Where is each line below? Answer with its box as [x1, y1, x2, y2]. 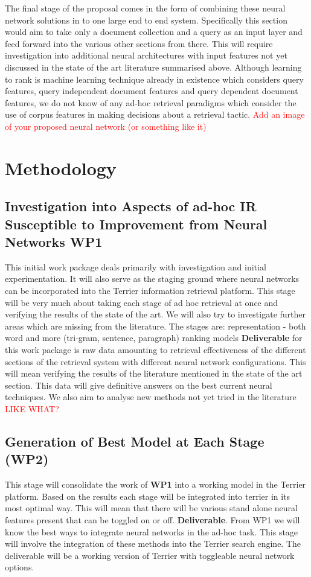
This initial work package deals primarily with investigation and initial [5, 260, 266, 273]
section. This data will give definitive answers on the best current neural [5, 378, 272, 391]
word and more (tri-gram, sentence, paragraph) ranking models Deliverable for [5, 331, 303, 344]
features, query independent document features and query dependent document [5, 84, 298, 97]
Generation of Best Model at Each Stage [5, 432, 265, 450]
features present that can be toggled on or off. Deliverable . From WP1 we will [5, 513, 300, 526]
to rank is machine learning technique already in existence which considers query [5, 72, 304, 85]
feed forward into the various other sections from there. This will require [5, 37, 273, 49]
